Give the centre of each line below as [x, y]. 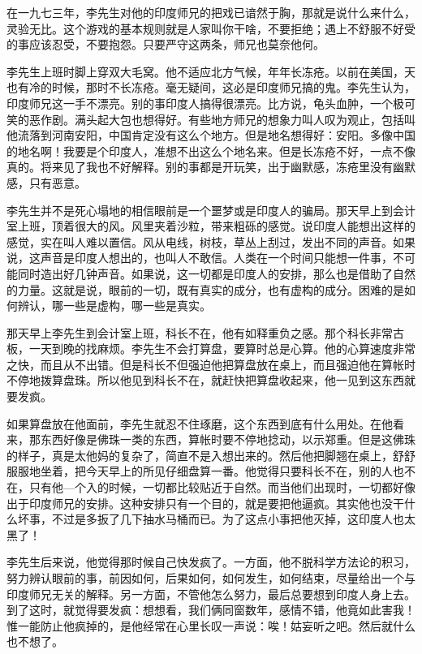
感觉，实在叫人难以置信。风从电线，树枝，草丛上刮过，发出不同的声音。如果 [211, 241]
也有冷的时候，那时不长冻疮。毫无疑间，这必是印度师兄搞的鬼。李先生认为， [211, 87]
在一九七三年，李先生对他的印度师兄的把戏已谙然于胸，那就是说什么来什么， [211, 12]
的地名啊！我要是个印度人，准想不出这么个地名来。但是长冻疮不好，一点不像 [211, 151]
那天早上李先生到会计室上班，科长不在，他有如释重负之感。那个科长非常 [200, 332]
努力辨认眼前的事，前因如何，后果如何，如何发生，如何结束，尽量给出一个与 [211, 578]
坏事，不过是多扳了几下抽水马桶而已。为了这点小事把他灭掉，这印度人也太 [216, 519]
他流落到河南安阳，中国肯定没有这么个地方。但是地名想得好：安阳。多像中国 [211, 135]
